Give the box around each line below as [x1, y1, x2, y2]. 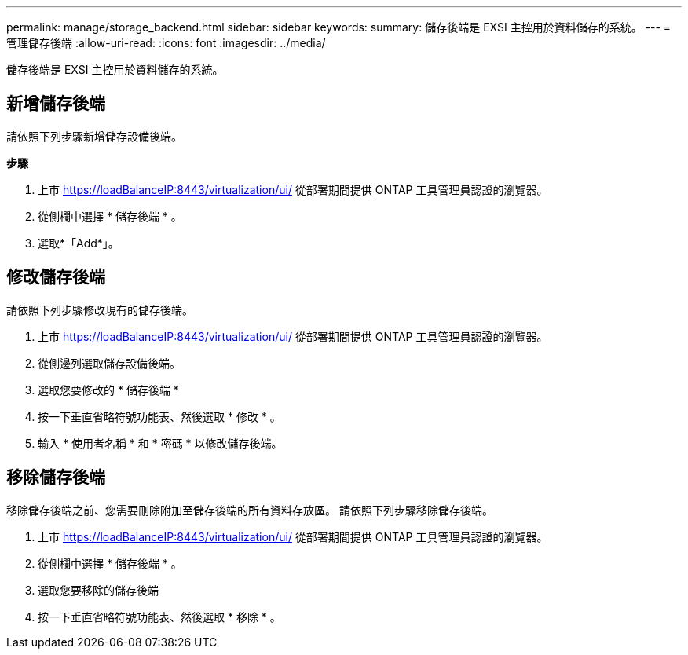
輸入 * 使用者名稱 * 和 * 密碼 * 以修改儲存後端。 [38, 436, 283, 450]
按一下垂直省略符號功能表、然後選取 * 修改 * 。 [38, 409, 281, 423]
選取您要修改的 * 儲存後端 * [38, 382, 179, 397]
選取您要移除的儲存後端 [38, 583, 159, 597]
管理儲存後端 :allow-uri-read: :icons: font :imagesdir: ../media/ [6, 36, 326, 49]
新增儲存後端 [6, 93, 105, 114]
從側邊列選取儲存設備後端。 [38, 356, 181, 370]
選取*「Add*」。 [38, 236, 119, 250]
